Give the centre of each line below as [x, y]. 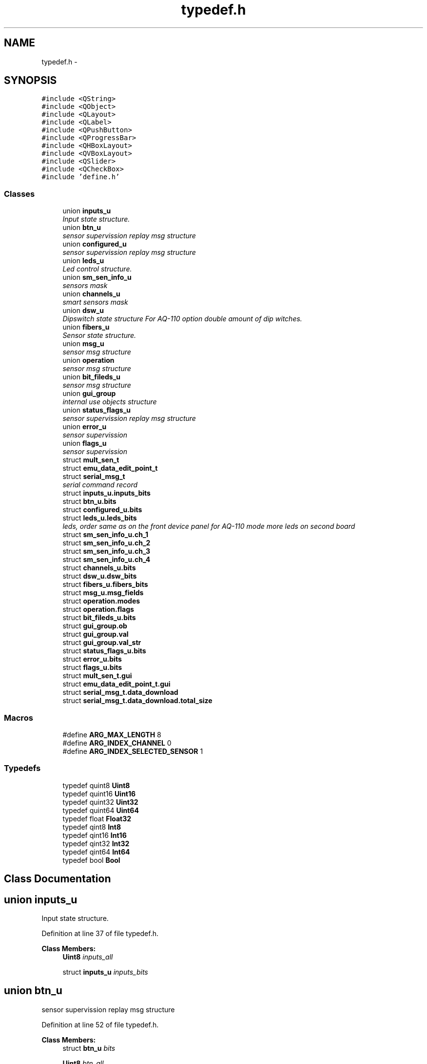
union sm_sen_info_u [97, 277]
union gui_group [89, 394]
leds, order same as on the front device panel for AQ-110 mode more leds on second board [209, 526]
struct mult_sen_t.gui [97, 676]
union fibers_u [86, 327]
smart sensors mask [95, 302]
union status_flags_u [97, 410]
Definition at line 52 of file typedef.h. [100, 1024]
